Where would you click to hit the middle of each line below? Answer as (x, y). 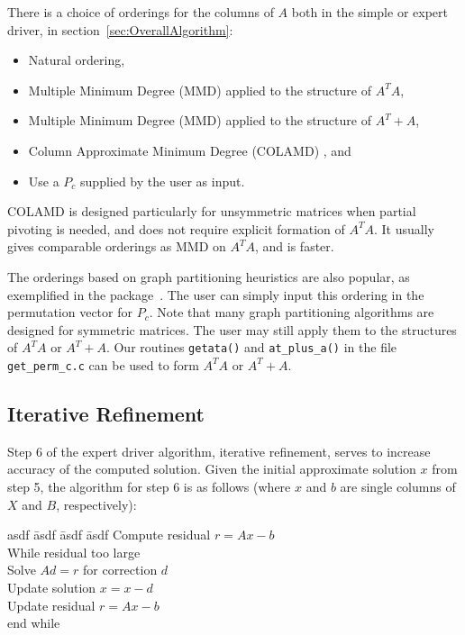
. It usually (404, 228)
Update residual (51, 605)
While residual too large (74, 552)
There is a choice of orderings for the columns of (141, 12)
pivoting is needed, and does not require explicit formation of (176, 228)
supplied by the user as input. (163, 181)
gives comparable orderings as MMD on (117, 246)
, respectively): (96, 504)
